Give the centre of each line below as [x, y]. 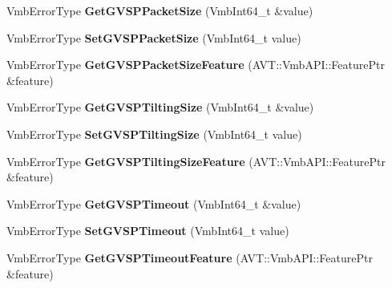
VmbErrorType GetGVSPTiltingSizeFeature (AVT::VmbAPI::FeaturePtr [196, 161]
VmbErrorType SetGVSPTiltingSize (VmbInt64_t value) [154, 134]
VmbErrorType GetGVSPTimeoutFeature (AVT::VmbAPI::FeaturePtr [190, 257]
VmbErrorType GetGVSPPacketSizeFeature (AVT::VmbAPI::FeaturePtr [196, 65]
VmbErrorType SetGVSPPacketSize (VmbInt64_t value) [154, 37]
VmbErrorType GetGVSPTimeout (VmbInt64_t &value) [154, 203]
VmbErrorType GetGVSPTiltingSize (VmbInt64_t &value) [160, 107]
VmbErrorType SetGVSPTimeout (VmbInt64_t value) [148, 231]
